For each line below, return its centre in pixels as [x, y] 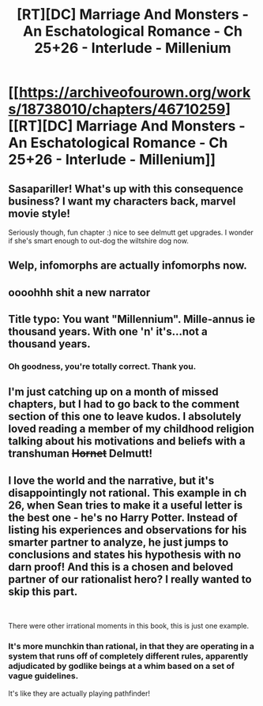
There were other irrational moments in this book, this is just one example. [129, 626]
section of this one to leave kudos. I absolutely [125, 417]
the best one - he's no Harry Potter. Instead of [123, 518]
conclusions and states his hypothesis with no [125, 554]
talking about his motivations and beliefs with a [127, 441]
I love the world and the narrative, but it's [111, 481]
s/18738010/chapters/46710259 [117, 109]
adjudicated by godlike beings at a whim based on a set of [122, 667]
